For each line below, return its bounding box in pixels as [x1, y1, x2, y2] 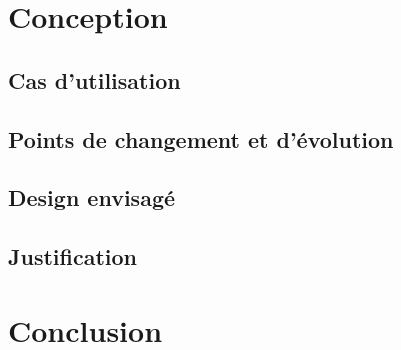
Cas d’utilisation [8, 64, 181, 95]
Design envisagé [8, 182, 176, 213]
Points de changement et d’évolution [8, 123, 394, 154]
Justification [8, 241, 137, 272]
